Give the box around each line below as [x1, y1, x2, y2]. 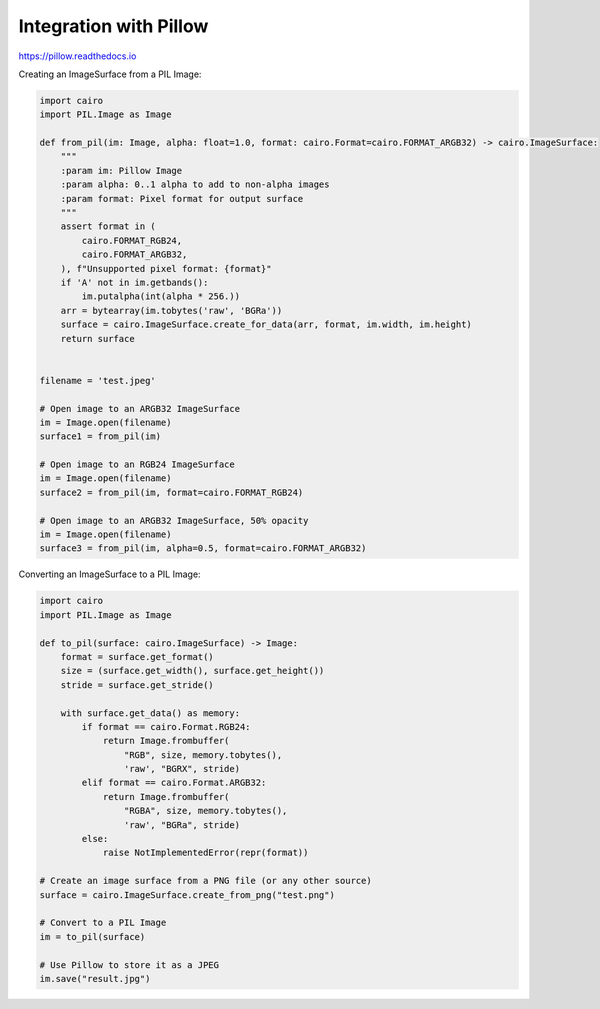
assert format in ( [60, 221, 157, 232]
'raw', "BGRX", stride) [123, 763, 240, 775]
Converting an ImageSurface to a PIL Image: [18, 568, 201, 580]
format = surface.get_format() [60, 651, 214, 662]
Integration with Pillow [18, 15, 209, 37]
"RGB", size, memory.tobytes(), [123, 749, 283, 760]
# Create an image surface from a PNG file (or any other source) [39, 875, 372, 887]
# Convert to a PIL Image [39, 917, 167, 929]
